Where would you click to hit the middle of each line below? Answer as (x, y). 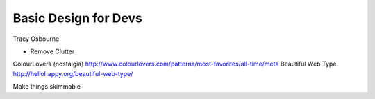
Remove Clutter (52, 51)
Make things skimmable (47, 87)
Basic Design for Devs (77, 18)
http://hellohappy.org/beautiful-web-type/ (73, 73)
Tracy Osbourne (36, 39)
